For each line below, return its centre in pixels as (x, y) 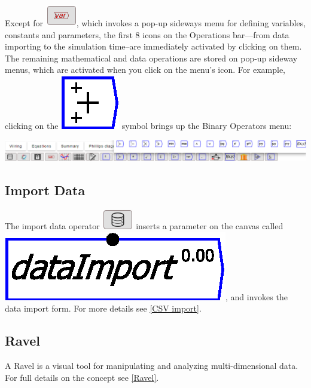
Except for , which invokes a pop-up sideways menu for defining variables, (155, 23)
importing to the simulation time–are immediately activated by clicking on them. (153, 46)
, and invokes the (257, 296)
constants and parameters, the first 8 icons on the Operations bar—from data (147, 34)
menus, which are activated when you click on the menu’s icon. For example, (145, 70)
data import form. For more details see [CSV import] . (103, 308)
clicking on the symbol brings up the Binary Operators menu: (148, 125)
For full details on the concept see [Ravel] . (82, 377)
